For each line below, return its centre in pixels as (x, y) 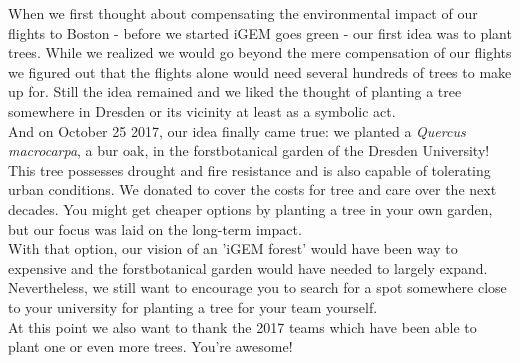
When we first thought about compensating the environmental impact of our (243, 13)
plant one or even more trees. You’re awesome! (150, 346)
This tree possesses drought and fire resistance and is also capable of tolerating (249, 169)
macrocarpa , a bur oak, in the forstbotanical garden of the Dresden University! (249, 150)
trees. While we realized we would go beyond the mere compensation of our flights (260, 52)
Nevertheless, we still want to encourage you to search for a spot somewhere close (257, 287)
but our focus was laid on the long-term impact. (155, 228)
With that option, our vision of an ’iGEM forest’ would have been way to (233, 248)
